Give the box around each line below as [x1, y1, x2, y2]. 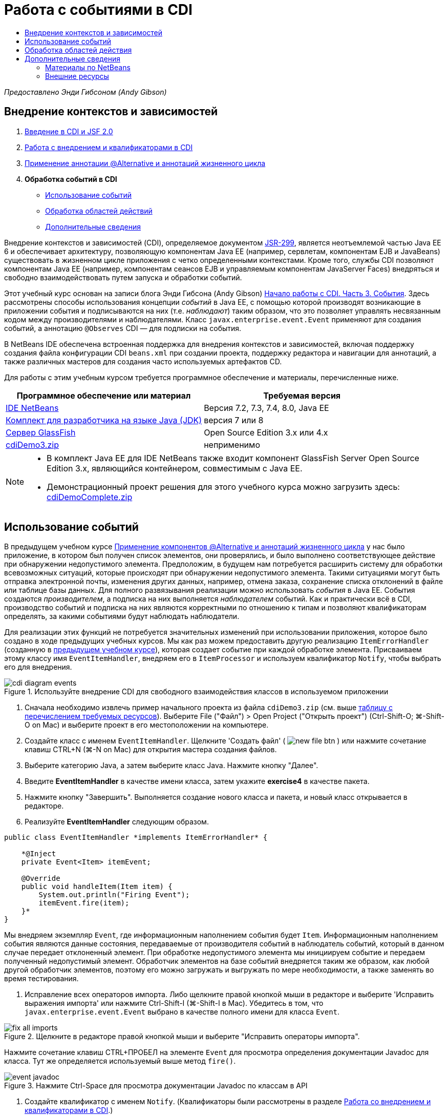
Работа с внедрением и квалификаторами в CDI [25, 142, 193, 152]
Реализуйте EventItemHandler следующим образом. [25, 817, 209, 826]
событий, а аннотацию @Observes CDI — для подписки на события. [4, 323, 242, 333]
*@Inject [21, 850, 56, 858]
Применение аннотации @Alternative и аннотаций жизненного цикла [25, 158, 266, 168]
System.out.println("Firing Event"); [38, 891, 190, 899]
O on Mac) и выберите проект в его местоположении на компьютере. [25, 720, 269, 730]
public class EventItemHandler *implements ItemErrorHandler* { [4, 833, 268, 842]
